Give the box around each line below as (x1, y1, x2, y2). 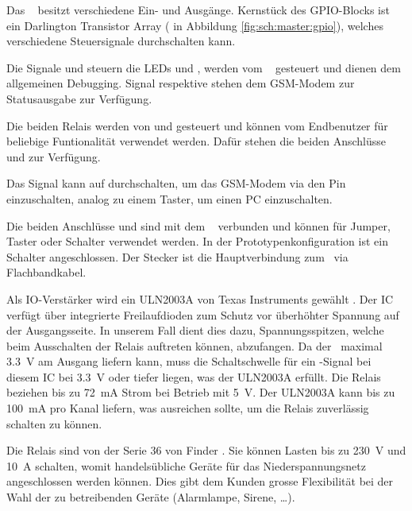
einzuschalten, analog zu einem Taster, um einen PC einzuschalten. (6, 190, 333, 207)
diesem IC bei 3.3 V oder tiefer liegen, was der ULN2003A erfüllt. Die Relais (6, 368, 381, 385)
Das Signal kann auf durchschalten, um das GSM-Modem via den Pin (6, 175, 346, 192)
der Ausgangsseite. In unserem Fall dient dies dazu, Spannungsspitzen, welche (6, 322, 384, 339)
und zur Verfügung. (6, 148, 101, 165)
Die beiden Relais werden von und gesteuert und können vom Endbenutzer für (6, 117, 388, 134)
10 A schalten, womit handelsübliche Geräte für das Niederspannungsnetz (6, 457, 366, 474)
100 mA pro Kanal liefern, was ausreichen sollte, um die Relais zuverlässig (6, 400, 369, 416)
